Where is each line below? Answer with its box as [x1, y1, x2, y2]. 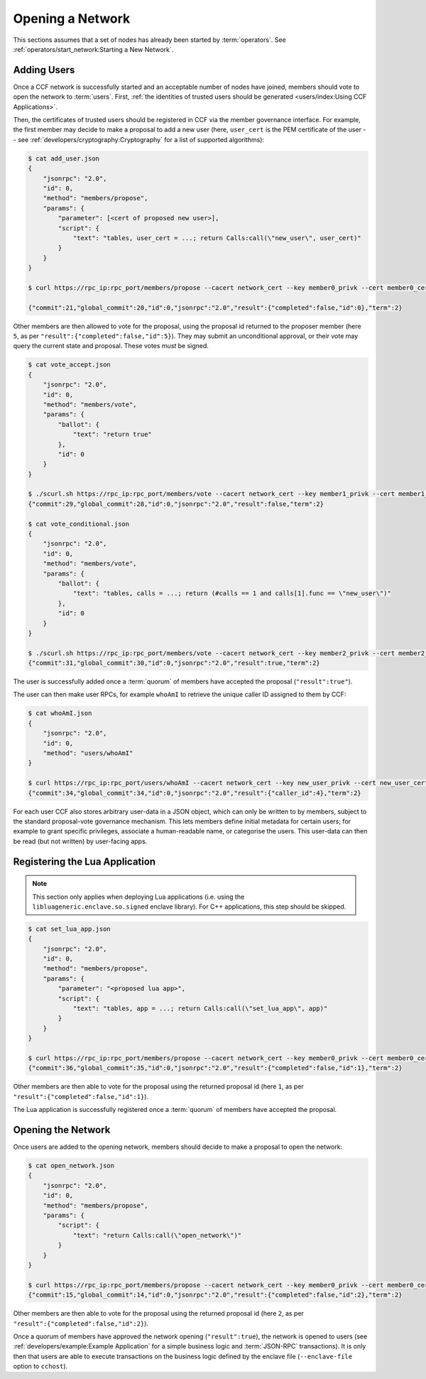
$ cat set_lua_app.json [28, 924, 111, 933]
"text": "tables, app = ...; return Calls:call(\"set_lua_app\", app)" [72, 1005, 328, 1012]
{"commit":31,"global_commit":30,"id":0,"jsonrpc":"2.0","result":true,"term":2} [28, 659, 321, 667]
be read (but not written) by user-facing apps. [13, 837, 148, 845]
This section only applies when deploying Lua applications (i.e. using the [32, 892, 245, 901]
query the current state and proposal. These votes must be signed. [13, 342, 209, 350]
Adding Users [13, 64, 75, 76]
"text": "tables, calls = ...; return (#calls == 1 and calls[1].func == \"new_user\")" [72, 590, 392, 597]
